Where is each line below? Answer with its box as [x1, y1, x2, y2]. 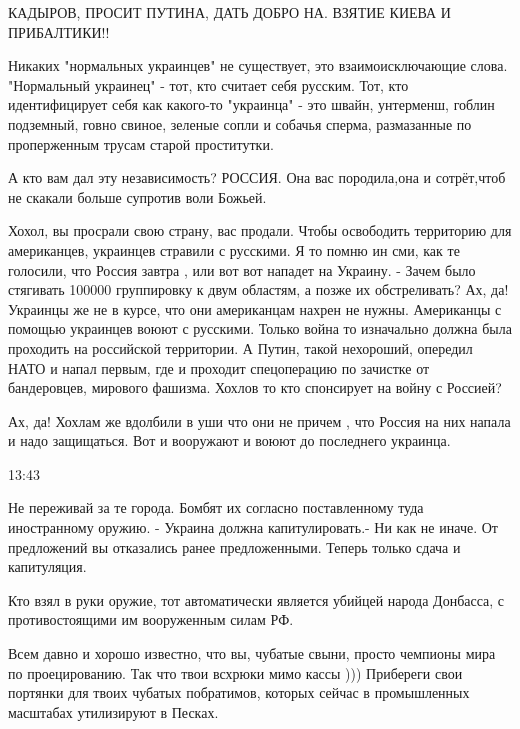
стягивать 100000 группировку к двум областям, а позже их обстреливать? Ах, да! [8, 279, 509, 300]
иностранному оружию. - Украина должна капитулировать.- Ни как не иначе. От [8, 517, 498, 538]
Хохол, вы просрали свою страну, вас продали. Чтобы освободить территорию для [8, 220, 512, 241]
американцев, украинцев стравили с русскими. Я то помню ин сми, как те [8, 239, 460, 260]
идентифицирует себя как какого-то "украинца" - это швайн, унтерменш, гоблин [8, 94, 495, 115]
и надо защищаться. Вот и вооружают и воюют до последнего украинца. [8, 430, 451, 451]
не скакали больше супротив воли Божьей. [8, 186, 267, 207]
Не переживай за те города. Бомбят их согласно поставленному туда [8, 497, 424, 518]
